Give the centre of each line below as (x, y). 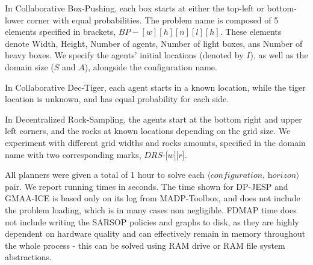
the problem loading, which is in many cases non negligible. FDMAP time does (151, 209)
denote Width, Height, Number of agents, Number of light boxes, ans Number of (154, 43)
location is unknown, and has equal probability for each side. (117, 99)
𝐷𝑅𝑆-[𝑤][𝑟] (164, 155)
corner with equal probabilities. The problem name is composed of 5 (153, 20)
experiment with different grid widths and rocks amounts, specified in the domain (155, 142)
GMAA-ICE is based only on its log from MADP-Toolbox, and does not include (153, 198)
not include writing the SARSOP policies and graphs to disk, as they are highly (152, 221)
